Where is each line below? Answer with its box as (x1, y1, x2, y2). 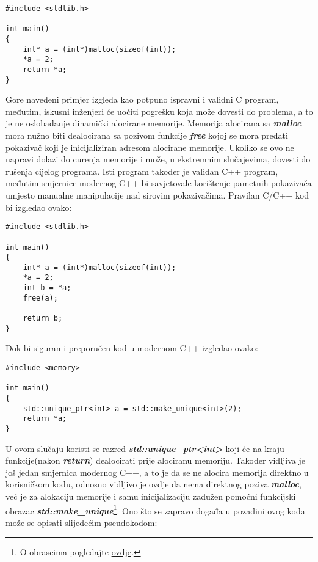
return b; (23, 314, 63, 323)
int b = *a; (23, 283, 71, 293)
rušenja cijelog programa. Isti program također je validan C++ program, (5, 164, 278, 177)
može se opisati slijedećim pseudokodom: (5, 516, 157, 528)
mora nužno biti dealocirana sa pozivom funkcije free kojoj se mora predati (5, 129, 288, 142)
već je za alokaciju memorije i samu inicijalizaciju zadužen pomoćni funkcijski (5, 489, 296, 502)
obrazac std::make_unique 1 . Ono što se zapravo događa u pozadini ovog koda (5, 502, 305, 517)
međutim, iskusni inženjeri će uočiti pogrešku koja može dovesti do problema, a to (5, 104, 313, 117)
